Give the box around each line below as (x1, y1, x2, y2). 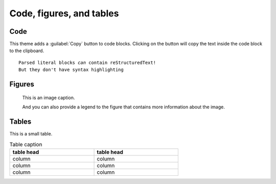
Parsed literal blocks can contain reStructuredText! (18, 59, 156, 65)
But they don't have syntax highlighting (18, 67, 124, 73)
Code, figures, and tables (9, 8, 119, 19)
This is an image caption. (22, 95, 75, 101)
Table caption (9, 141, 42, 148)
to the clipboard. (9, 48, 44, 54)
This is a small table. (9, 130, 53, 136)
